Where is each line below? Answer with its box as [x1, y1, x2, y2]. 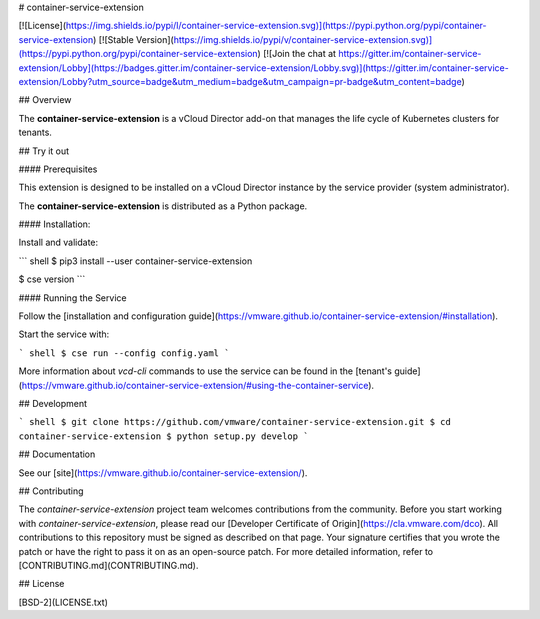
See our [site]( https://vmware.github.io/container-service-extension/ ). [18, 466, 308, 479]
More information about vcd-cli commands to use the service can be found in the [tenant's [18, 365, 392, 377]
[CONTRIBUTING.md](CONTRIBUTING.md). [18, 559, 199, 571]
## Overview [18, 94, 72, 106]
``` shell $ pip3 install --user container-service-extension [18, 255, 253, 267]
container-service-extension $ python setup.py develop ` [18, 430, 309, 442]
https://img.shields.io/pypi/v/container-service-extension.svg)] [173, 33, 433, 45]
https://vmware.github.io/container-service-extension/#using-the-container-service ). [21, 379, 375, 391]
